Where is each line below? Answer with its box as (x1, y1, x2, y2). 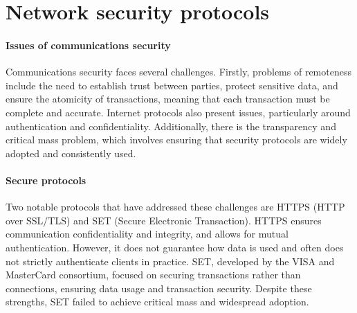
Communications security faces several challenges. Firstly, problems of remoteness (6, 64, 351, 79)
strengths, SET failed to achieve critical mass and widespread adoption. (6, 294, 309, 309)
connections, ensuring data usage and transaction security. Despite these (6, 280, 312, 295)
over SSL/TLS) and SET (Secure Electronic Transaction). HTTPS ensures (6, 213, 322, 227)
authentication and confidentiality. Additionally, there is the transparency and (6, 118, 336, 133)
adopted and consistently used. (6, 145, 136, 160)
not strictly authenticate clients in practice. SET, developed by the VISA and (6, 253, 335, 268)
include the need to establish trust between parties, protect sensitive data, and (6, 78, 338, 92)
